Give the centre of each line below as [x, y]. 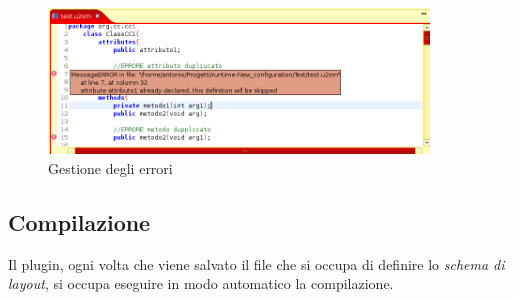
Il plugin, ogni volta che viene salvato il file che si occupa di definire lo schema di [256, 263]
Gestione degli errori [110, 167]
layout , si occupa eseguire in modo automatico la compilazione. [201, 283]
